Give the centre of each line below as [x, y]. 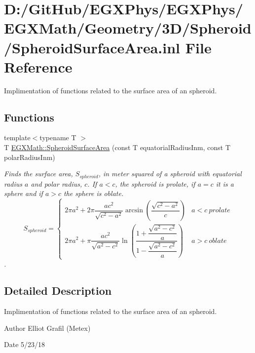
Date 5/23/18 [25, 344]
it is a [225, 183]
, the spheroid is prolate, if [155, 183]
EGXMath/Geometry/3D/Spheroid [128, 28]
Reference [38, 66]
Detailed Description [58, 291]
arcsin [134, 211]
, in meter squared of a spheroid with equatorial [170, 174]
